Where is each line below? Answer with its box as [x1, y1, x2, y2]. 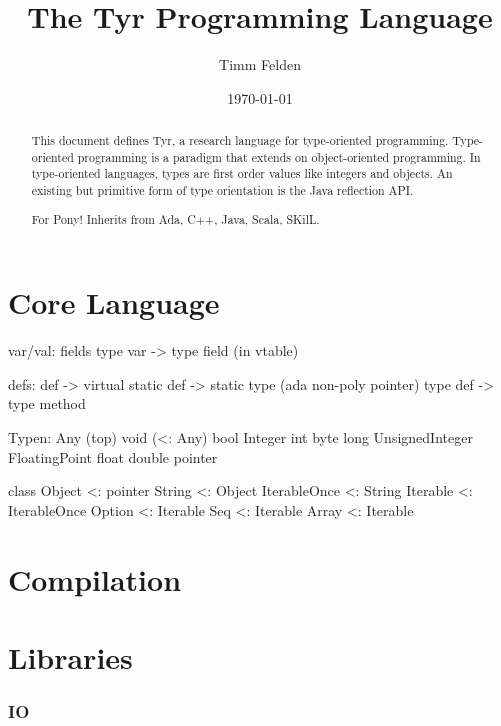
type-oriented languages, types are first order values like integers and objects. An [31, 165, 453, 182]
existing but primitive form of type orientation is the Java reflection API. [31, 182, 414, 199]
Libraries [8, 636, 133, 677]
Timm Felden [219, 54, 301, 75]
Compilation [8, 558, 182, 599]
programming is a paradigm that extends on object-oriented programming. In [77, 148, 481, 165]
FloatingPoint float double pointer [8, 446, 218, 467]
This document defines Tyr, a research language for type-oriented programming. [31, 132, 449, 149]
